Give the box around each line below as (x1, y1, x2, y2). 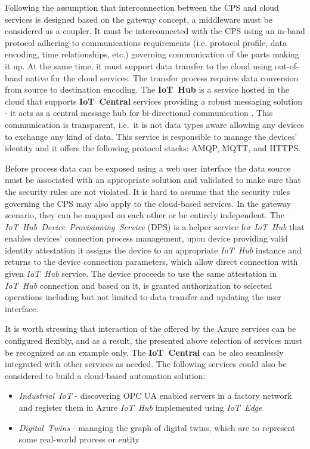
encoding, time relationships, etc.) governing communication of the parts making (5, 48, 299, 60)
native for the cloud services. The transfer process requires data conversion (26, 71, 299, 84)
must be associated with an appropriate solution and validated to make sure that (5, 173, 301, 186)
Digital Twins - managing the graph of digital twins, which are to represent (18, 421, 296, 433)
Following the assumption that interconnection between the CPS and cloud (5, 1, 279, 13)
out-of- (274, 59, 299, 72)
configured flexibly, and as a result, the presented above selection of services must (5, 334, 302, 347)
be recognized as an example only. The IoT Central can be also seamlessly (5, 346, 284, 358)
